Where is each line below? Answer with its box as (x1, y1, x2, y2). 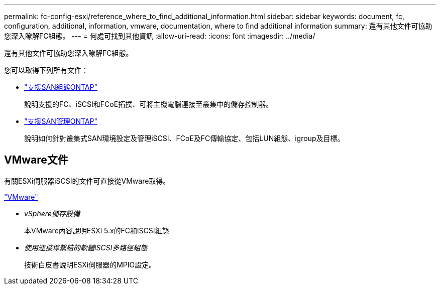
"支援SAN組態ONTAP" (24, 83, 97, 91)
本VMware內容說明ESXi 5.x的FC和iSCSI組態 (24, 226, 169, 235)
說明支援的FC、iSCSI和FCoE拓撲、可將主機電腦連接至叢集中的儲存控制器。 (24, 100, 273, 108)
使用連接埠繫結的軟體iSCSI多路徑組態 (24, 243, 148, 252)
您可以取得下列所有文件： (4, 66, 88, 74)
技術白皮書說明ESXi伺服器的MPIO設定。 (24, 260, 156, 269)
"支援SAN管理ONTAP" (24, 117, 97, 125)
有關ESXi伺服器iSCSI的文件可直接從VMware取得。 (4, 176, 170, 185)
